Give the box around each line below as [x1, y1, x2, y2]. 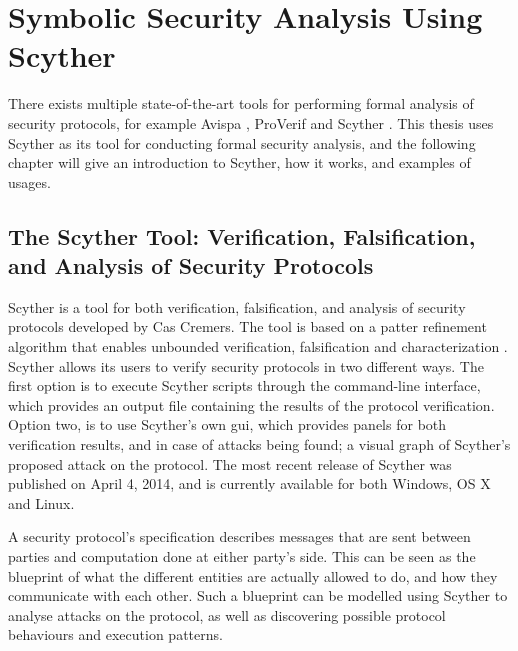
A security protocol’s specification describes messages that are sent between [8, 526, 471, 547]
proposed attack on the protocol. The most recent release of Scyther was [8, 453, 452, 474]
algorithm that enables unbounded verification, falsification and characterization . [8, 336, 508, 357]
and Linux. [8, 492, 75, 513]
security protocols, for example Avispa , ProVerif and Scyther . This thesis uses [8, 112, 494, 133]
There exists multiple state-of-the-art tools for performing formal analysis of [8, 93, 474, 114]
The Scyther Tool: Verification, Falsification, [8, 220, 476, 251]
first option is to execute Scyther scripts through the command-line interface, [8, 375, 481, 396]
